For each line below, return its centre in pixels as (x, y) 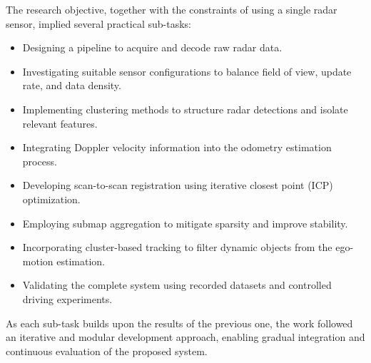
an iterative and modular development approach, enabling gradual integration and (185, 337)
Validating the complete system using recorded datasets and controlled (177, 285)
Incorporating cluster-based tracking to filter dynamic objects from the (177, 247)
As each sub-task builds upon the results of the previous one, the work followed (179, 323)
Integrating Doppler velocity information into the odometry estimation (177, 147)
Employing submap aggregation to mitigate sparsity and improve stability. (185, 223)
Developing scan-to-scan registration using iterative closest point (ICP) (178, 185)
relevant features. (60, 123)
